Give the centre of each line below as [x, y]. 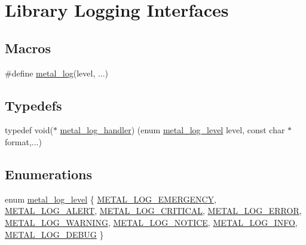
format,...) [23, 141]
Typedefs [33, 105]
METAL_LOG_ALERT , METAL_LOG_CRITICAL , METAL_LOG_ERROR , [153, 211]
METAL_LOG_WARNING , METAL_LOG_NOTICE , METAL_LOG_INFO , [151, 222]
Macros [28, 48]
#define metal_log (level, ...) [57, 73]
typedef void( [29, 130]
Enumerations [49, 174]
